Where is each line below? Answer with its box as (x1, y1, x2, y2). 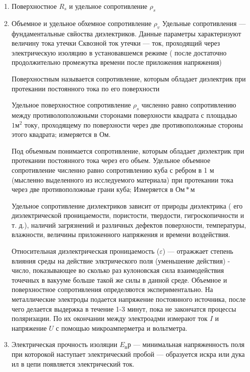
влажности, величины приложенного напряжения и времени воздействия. (11, 229, 230, 239)
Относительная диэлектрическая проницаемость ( (11, 246, 160, 256)
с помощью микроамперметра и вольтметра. (56, 322, 188, 333)
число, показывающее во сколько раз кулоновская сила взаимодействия (11, 265, 224, 275)
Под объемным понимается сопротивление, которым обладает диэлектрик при (11, 145, 245, 156)
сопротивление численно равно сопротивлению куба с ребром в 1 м (11, 164, 214, 175)
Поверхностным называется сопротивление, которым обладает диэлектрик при (11, 73, 246, 83)
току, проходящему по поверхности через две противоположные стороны (25, 119, 243, 130)
